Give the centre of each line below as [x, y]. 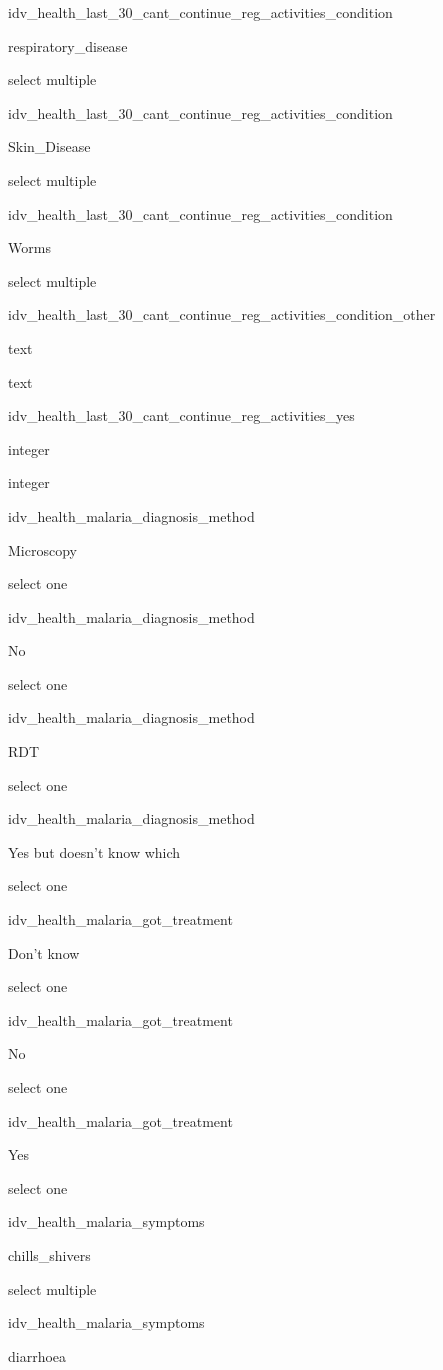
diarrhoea [37, 1355]
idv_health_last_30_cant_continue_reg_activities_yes [181, 415]
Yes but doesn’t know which [94, 851]
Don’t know [44, 952]
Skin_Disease [49, 146]
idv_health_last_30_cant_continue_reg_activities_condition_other [222, 314]
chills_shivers [49, 1254]
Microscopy [42, 549]
